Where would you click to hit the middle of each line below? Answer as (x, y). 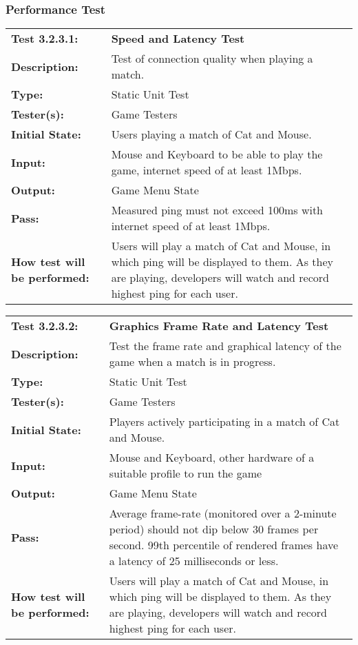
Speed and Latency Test (178, 39)
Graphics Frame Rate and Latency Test (219, 326)
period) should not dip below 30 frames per (214, 529)
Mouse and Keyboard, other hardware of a (212, 458)
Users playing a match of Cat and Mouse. (211, 134)
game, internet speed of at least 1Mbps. (207, 170)
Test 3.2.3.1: (45, 39)
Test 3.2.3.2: (45, 326)
